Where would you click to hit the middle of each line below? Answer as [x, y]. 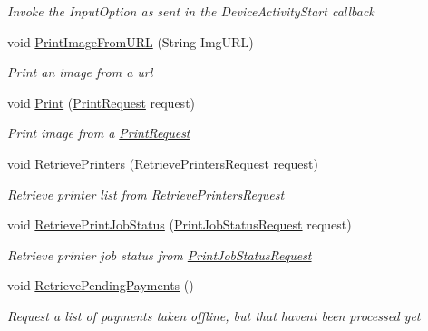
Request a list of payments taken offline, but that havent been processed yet [214, 315]
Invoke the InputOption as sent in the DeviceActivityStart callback [191, 11]
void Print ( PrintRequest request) [102, 102]
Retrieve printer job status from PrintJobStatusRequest [160, 254]
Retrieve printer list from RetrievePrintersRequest [146, 194]
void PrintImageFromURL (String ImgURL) [131, 41]
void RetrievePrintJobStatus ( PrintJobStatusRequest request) [180, 224]
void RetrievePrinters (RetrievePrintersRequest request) [163, 163]
